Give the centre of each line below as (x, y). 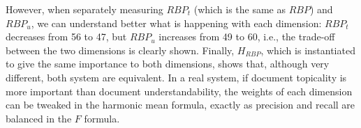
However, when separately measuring (84, 9)
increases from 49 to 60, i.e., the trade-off (247, 37)
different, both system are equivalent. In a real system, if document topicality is (176, 77)
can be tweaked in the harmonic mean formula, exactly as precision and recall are (180, 105)
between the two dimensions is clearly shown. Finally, (120, 50)
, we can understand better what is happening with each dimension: (176, 23)
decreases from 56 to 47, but (66, 37)
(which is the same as (240, 9)
